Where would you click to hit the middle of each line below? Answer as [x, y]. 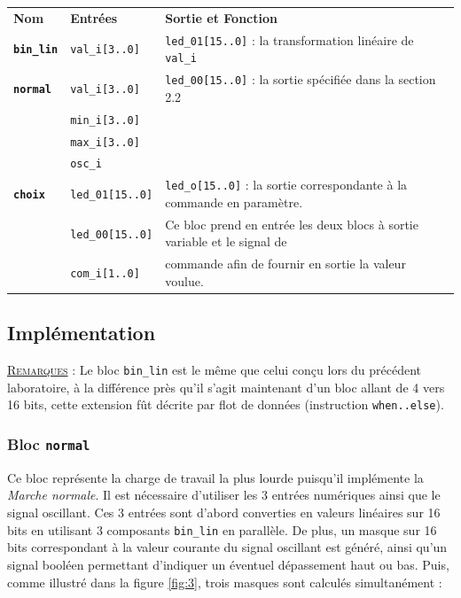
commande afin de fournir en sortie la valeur [285, 264]
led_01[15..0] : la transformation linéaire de [289, 39]
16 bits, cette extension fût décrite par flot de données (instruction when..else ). [226, 404]
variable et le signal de [226, 241]
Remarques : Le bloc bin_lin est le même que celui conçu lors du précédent [215, 370]
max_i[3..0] [105, 142]
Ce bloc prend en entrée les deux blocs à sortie [292, 224]
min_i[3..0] [105, 120]
